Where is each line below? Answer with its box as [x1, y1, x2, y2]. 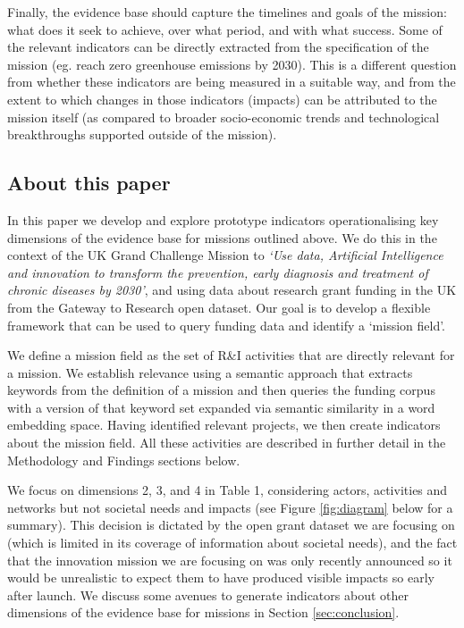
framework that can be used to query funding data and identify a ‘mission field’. [7, 315, 446, 334]
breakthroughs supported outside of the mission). [7, 125, 277, 144]
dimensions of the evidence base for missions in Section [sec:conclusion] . [7, 603, 400, 622]
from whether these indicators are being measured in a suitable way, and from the [7, 72, 456, 91]
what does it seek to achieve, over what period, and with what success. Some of [7, 20, 443, 38]
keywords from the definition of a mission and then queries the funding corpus [7, 381, 435, 399]
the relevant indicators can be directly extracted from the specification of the [7, 38, 429, 56]
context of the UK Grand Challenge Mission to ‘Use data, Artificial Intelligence [7, 246, 443, 264]
